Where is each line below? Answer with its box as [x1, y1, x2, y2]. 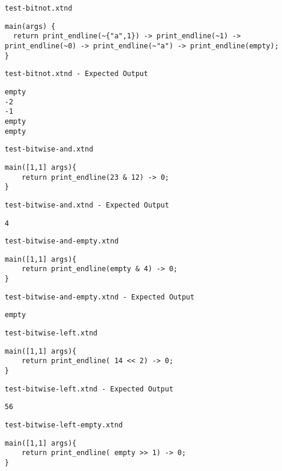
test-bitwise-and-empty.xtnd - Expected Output [5, 292, 195, 301]
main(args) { [5, 22, 55, 31]
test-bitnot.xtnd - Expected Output [5, 70, 148, 78]
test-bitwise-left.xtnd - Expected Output [5, 384, 174, 393]
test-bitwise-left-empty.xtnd [5, 421, 123, 430]
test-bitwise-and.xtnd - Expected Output [5, 200, 170, 209]
